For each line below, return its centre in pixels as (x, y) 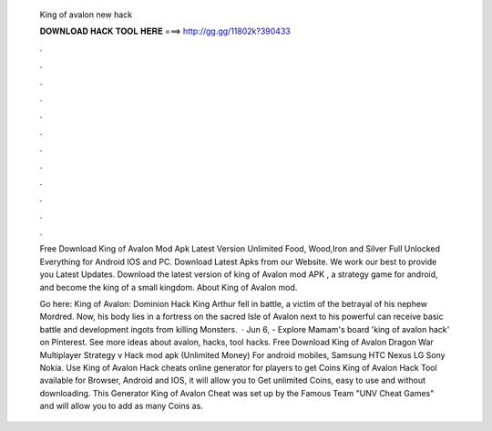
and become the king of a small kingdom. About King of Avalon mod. (169, 287)
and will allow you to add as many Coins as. (122, 406)
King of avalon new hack (86, 15)
